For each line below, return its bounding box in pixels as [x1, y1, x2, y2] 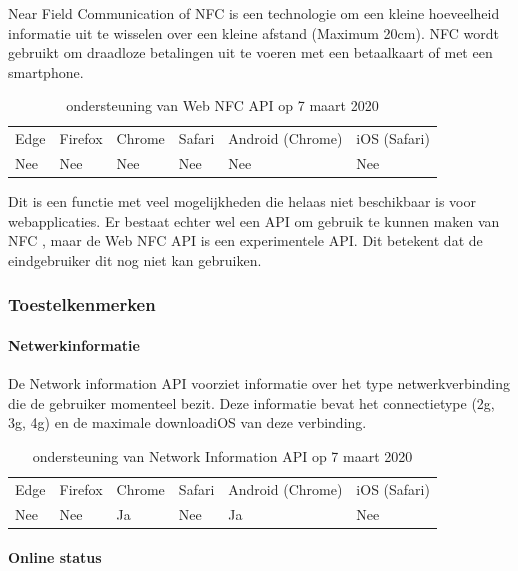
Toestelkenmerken [8, 292, 156, 317]
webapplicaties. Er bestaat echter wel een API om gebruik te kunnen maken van [8, 210, 500, 231]
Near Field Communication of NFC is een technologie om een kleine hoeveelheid [8, 3, 500, 23]
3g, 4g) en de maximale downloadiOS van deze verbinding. [8, 412, 367, 433]
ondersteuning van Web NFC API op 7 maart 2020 [66, 95, 379, 116]
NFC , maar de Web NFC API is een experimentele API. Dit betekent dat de [8, 230, 483, 251]
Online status [8, 547, 102, 568]
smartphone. [8, 61, 84, 82]
